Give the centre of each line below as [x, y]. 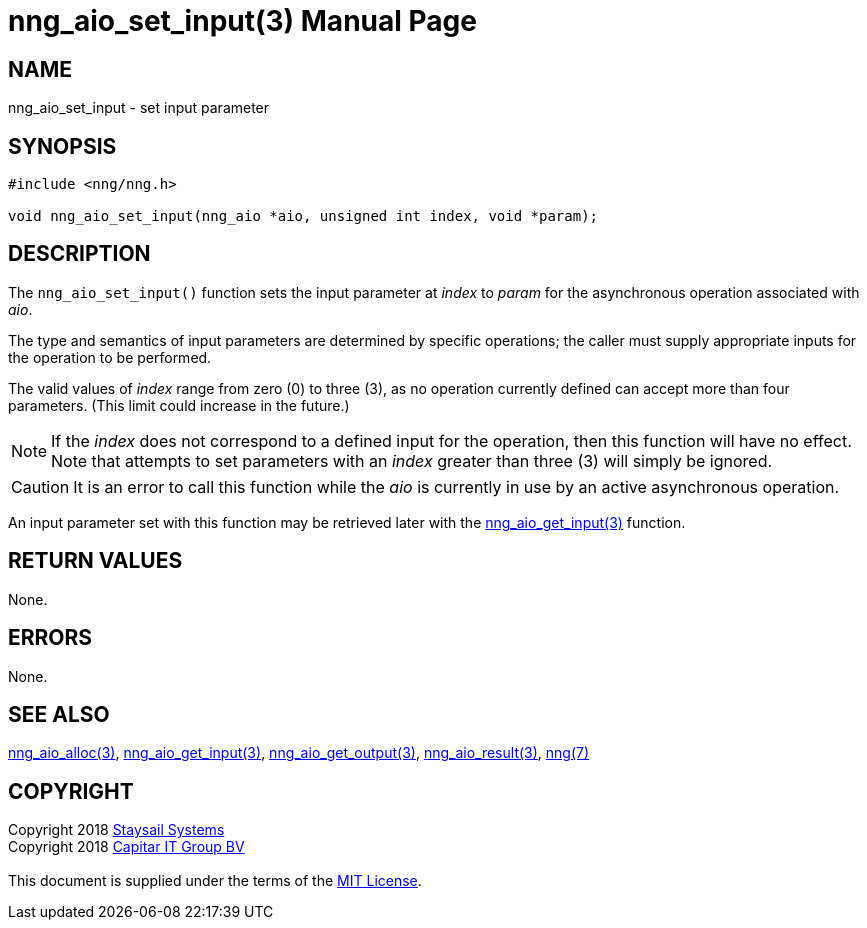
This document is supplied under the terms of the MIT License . [215, 881]
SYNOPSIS [62, 146]
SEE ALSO [59, 714]
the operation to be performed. [110, 357]
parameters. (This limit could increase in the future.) [179, 405]
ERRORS [50, 638]
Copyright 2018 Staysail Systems [116, 830]
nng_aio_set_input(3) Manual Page [242, 21]
